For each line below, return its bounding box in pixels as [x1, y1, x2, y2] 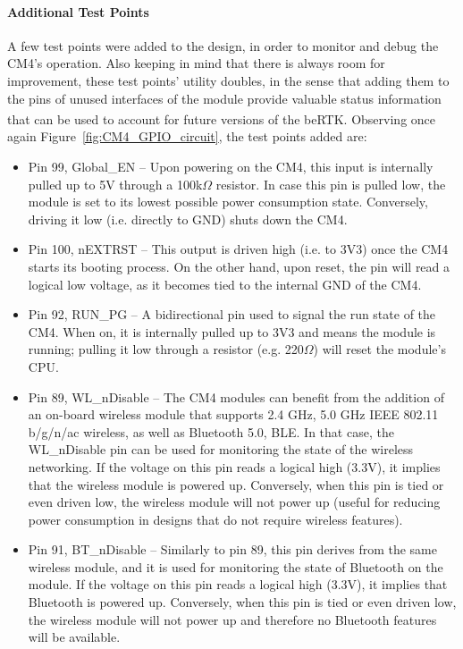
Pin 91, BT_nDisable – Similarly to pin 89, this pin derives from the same [28, 540, 437, 559]
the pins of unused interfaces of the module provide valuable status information [7, 88, 442, 107]
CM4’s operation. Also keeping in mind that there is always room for [7, 54, 385, 72]
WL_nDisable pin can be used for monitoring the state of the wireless [28, 440, 414, 459]
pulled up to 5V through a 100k [28, 174, 203, 193]
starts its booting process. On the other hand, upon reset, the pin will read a [28, 257, 450, 275]
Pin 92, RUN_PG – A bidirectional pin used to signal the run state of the [28, 305, 436, 324]
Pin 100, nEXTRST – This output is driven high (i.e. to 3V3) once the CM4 [28, 240, 449, 258]
